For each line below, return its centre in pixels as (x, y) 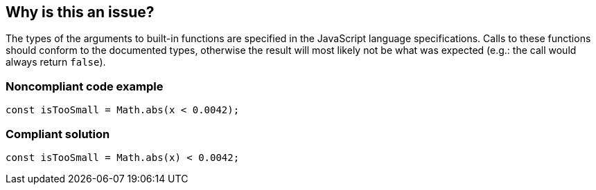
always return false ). (56, 62)
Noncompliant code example (85, 86)
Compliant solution (58, 134)
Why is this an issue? (80, 12)
